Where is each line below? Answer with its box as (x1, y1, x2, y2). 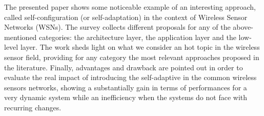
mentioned (4, 31, 37, 42)
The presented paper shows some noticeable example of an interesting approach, (4, 2, 256, 12)
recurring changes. (4, 102, 62, 112)
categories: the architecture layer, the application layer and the (39, 31, 236, 42)
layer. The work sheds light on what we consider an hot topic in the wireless (20, 42, 260, 52)
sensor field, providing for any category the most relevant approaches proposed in (4, 51, 259, 62)
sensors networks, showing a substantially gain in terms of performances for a (4, 82, 247, 92)
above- (233, 22, 253, 32)
